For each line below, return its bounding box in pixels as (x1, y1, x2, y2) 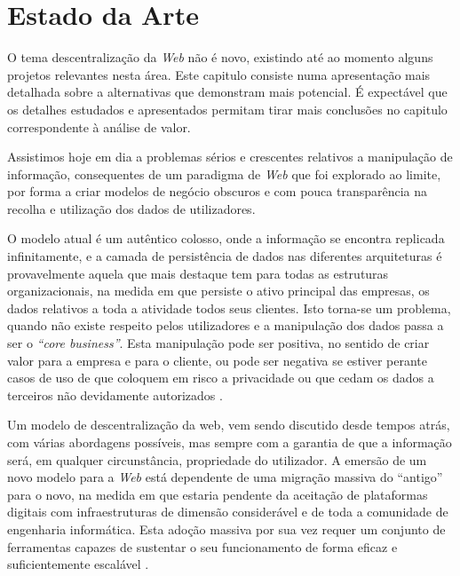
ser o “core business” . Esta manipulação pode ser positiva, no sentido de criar (7, 334, 430, 352)
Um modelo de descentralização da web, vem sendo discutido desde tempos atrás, (7, 415, 450, 434)
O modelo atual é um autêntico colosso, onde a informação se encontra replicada (7, 229, 445, 248)
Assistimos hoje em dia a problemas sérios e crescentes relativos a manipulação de (7, 147, 453, 166)
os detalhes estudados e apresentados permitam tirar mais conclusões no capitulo (7, 99, 448, 118)
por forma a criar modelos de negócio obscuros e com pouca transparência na (7, 182, 428, 201)
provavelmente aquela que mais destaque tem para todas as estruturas (7, 264, 389, 282)
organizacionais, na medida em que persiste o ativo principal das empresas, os (7, 281, 430, 300)
